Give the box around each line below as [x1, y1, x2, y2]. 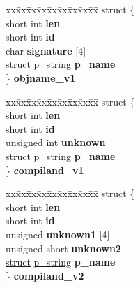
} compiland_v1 [6, 162, 84, 177]
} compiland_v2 [6, 268, 84, 282]
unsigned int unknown [6, 135, 106, 150]
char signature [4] [6, 43, 86, 57]
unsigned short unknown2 [6, 240, 121, 255]
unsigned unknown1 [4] [6, 226, 110, 241]
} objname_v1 [6, 70, 76, 85]
